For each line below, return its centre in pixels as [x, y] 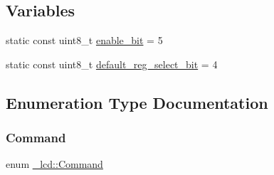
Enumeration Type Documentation [137, 102]
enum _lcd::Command [54, 164]
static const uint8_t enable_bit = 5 [84, 40]
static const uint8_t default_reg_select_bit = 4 [112, 64]
